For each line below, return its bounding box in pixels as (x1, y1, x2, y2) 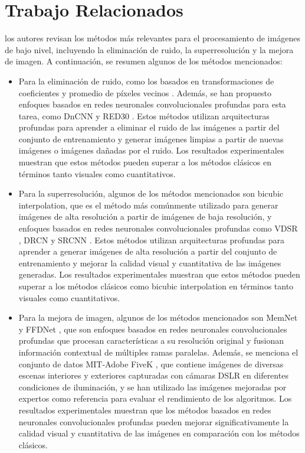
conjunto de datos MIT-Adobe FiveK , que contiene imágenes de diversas (18, 357, 284, 370)
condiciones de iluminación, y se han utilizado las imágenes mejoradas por (18, 380, 287, 393)
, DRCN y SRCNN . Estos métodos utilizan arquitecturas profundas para (18, 233, 284, 246)
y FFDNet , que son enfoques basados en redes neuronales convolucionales (18, 322, 287, 335)
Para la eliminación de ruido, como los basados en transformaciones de (18, 74, 274, 87)
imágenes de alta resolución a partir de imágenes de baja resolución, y (18, 210, 272, 223)
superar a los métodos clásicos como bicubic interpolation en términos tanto (18, 280, 294, 292)
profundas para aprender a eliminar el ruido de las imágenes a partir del (18, 121, 280, 133)
